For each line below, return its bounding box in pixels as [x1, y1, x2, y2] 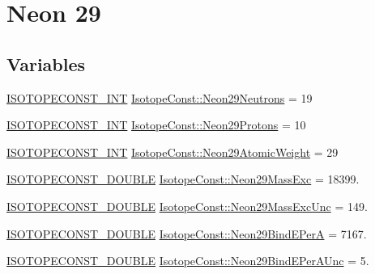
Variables [6, 51, 86, 76]
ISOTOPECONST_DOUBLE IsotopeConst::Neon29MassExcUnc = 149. [6, 197, 368, 214]
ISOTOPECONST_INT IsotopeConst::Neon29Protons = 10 [6, 116, 306, 133]
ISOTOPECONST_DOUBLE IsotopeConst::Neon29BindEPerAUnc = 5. [6, 252, 369, 269]
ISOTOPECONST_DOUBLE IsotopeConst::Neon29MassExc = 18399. [6, 171, 360, 188]
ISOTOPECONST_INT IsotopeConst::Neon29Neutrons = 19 [6, 89, 313, 106]
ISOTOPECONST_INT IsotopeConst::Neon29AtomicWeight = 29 [6, 143, 339, 160]
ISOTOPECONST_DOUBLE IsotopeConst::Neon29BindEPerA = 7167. [6, 225, 367, 242]
